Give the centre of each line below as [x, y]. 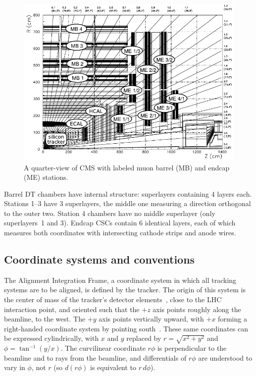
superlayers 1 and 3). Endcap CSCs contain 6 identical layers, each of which [120, 223]
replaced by [144, 338]
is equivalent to [113, 367]
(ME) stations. [46, 177]
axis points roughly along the [197, 309]
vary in [15, 367]
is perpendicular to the [192, 348]
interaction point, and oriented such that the [72, 309]
